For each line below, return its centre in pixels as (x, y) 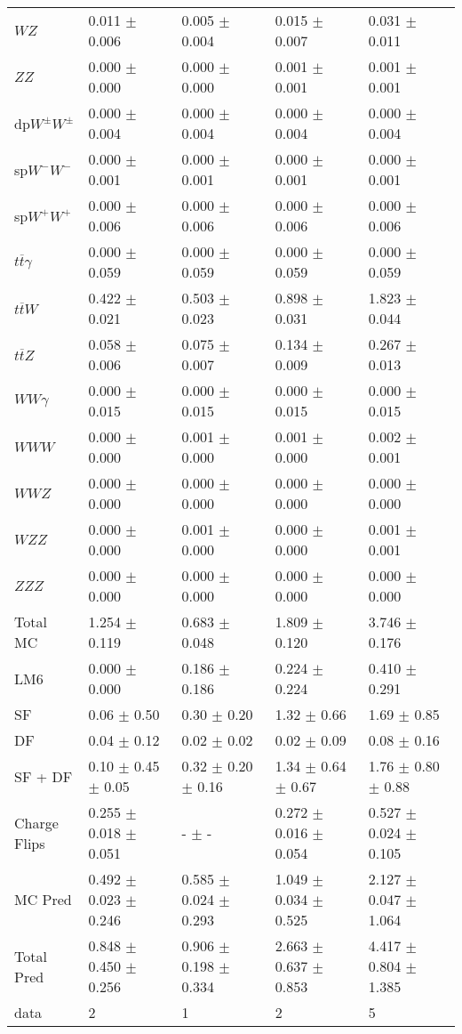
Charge (36, 822)
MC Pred (43, 899)
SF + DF (44, 776)
